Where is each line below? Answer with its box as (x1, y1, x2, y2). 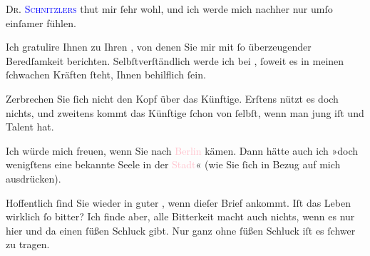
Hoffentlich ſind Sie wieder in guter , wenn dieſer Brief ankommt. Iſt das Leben (6, 195, 351, 210)
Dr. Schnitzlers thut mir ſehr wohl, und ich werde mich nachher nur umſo (6, 1, 333, 16)
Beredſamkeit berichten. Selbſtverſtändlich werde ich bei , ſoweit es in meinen (6, 53, 344, 68)
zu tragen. (6, 237, 50, 252)
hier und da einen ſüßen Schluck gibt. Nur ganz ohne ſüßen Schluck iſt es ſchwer (6, 222, 356, 237)
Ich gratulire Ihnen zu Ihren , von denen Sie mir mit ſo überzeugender (6, 39, 312, 54)
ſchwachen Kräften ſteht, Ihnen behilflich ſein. (6, 67, 206, 82)
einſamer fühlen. (6, 15, 76, 30)
